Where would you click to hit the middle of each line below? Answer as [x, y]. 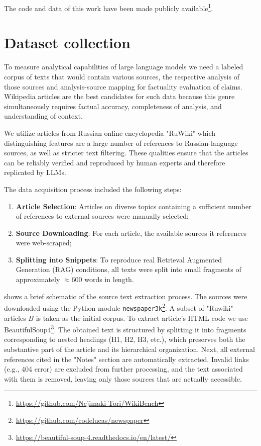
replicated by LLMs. [35, 172]
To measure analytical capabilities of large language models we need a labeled [124, 67]
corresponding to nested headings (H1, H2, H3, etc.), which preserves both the [125, 339]
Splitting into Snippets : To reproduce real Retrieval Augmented [119, 259]
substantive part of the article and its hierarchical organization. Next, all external [129, 349]
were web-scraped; [44, 243]
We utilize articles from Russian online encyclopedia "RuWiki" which [110, 132]
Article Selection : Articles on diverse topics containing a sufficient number [134, 206]
